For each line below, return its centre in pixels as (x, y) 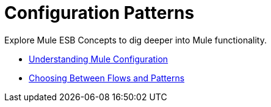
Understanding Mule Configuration (99, 59)
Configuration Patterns (99, 13)
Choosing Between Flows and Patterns (107, 78)
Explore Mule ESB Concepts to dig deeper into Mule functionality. (135, 40)
